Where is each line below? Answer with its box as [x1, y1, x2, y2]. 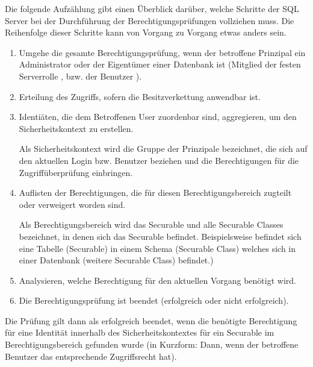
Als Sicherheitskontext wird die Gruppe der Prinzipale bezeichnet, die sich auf [19, 142, 308, 155]
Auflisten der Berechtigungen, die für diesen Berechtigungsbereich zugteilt [19, 186, 292, 199]
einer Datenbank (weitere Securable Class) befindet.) [19, 254, 214, 266]
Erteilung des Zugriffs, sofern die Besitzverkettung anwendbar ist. [19, 90, 261, 102]
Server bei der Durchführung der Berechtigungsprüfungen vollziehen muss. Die [5, 14, 294, 27]
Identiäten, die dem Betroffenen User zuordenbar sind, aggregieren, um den [19, 110, 297, 123]
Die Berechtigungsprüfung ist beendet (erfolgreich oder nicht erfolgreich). [19, 294, 289, 307]
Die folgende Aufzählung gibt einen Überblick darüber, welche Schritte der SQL [5, 2, 299, 14]
